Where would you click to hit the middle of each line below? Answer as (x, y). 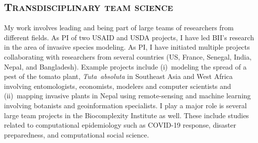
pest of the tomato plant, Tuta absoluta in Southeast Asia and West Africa (119, 76)
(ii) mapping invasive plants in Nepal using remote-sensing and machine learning (128, 96)
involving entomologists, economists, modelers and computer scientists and (118, 86)
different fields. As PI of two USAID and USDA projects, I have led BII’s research (129, 37)
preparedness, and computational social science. (77, 134)
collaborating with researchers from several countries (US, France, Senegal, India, (128, 56)
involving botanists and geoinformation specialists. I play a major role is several (126, 105)
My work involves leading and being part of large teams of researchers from (119, 28)
